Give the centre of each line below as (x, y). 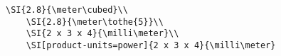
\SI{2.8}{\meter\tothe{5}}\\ (95, 22)
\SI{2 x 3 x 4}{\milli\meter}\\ (102, 34)
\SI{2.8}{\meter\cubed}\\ (67, 10)
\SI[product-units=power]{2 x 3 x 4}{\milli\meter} (151, 45)
